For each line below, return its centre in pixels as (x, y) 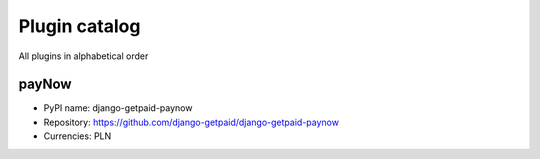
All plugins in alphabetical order (83, 56)
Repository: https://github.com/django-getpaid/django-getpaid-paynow (191, 122)
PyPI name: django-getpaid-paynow (118, 108)
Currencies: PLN (77, 136)
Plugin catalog (79, 26)
